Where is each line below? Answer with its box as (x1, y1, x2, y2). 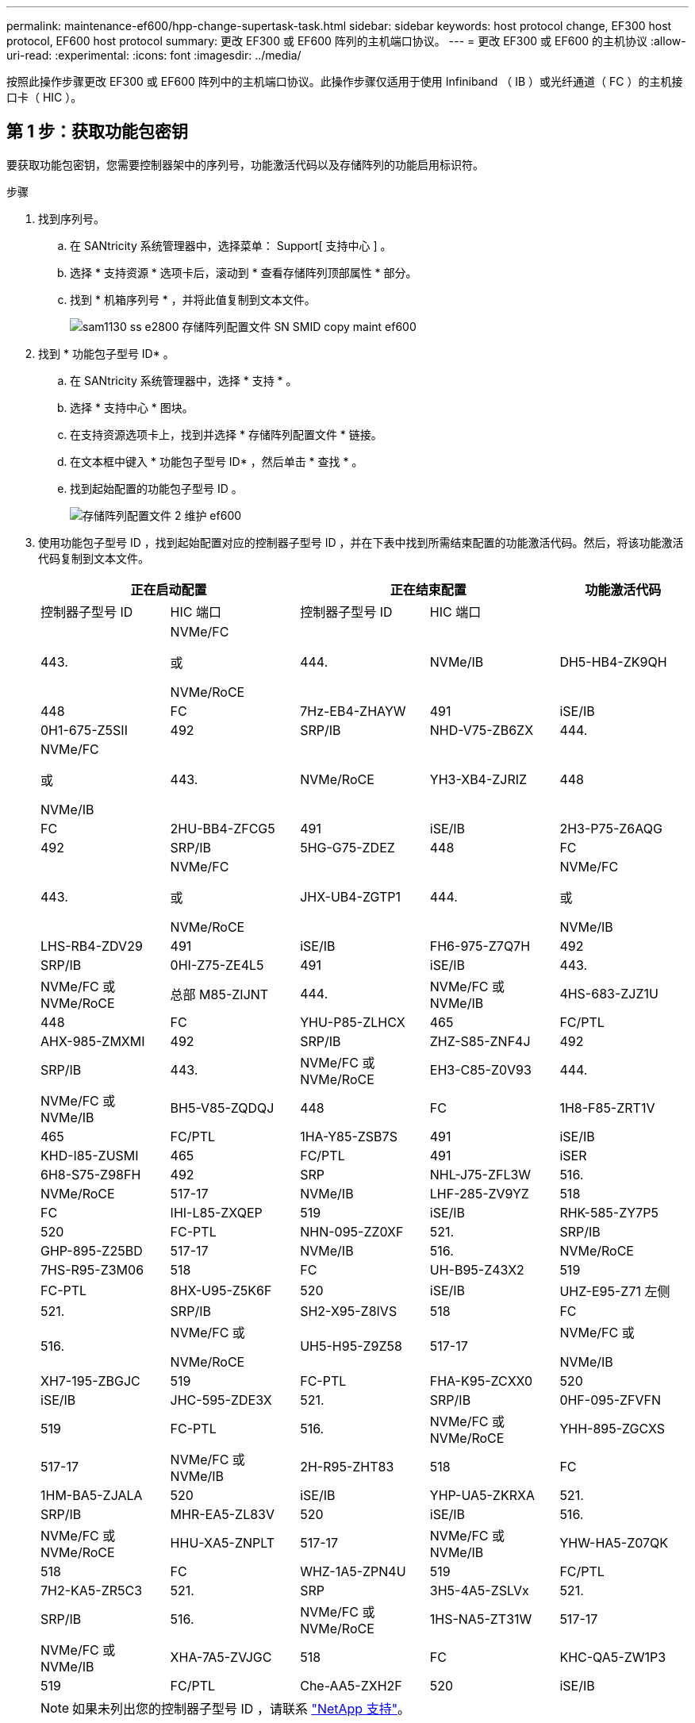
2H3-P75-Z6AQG (559, 820, 662, 837)
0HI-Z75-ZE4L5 (170, 956, 264, 973)
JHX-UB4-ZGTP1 (300, 888, 401, 905)
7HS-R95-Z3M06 (40, 1261, 144, 1278)
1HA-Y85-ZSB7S (300, 1128, 397, 1144)
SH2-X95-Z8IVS (300, 1302, 397, 1319)
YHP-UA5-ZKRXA (429, 1486, 535, 1503)
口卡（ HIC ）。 (6, 90, 83, 104)
